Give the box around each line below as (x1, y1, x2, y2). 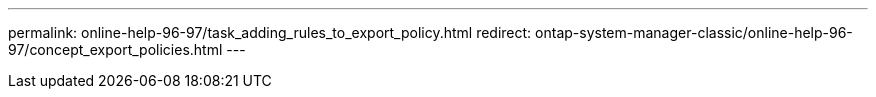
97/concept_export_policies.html (8, 41, 223, 58)
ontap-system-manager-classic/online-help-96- (535, 24, 853, 41)
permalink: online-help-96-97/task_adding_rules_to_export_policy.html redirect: (8, 24, 532, 41)
